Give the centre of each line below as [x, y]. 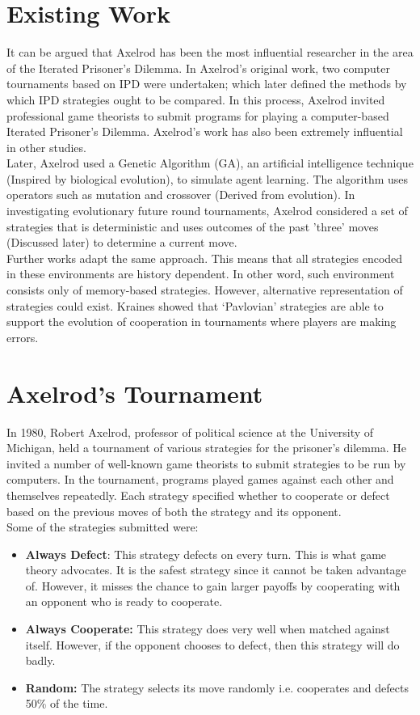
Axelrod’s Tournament [135, 393]
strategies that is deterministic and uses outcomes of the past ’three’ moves [193, 226]
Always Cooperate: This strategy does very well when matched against [208, 629]
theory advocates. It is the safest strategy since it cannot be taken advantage [216, 570]
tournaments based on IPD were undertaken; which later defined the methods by [207, 84]
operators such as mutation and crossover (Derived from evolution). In [181, 195]
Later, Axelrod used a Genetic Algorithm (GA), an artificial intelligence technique [210, 163]
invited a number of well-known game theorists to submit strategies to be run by [206, 463]
